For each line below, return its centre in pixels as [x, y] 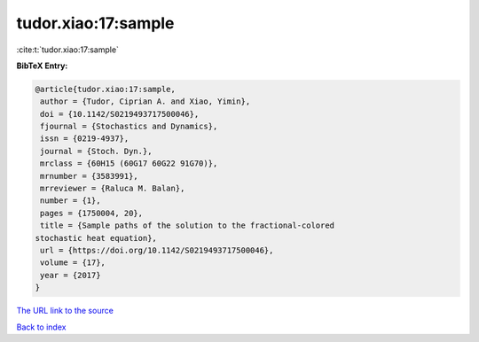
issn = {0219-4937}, [85, 139]
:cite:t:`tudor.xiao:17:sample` [68, 50]
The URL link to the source [65, 311]
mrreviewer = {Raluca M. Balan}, [113, 189]
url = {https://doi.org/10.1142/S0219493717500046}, [157, 250]
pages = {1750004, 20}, [92, 213]
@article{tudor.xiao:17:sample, [106, 89]
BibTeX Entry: [42, 66]
